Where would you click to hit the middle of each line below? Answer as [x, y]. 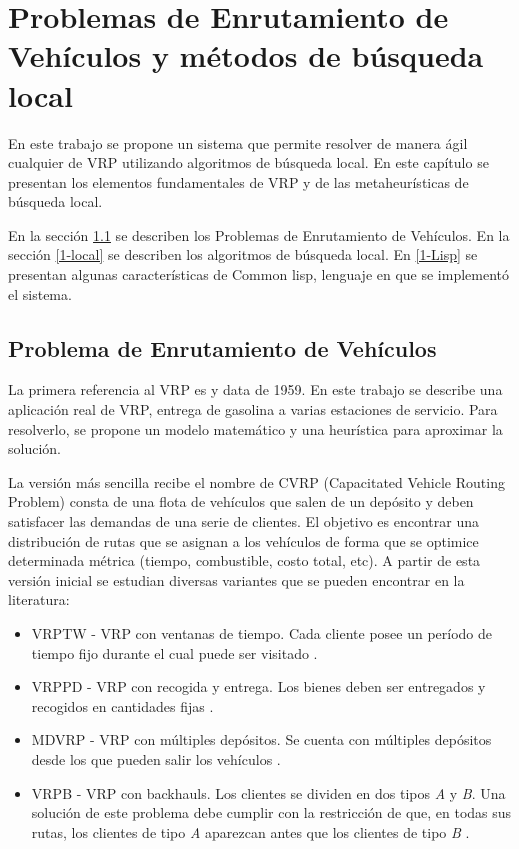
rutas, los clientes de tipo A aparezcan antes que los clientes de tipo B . [250, 831]
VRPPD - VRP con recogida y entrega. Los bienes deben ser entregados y [258, 686]
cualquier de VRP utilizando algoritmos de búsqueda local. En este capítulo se [248, 162]
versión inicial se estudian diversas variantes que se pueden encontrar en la [236, 579]
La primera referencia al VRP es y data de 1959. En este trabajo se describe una [255, 389]
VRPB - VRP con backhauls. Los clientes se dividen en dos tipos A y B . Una [268, 792]
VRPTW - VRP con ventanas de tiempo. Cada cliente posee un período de [262, 632]
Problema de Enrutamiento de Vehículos [222, 347]
